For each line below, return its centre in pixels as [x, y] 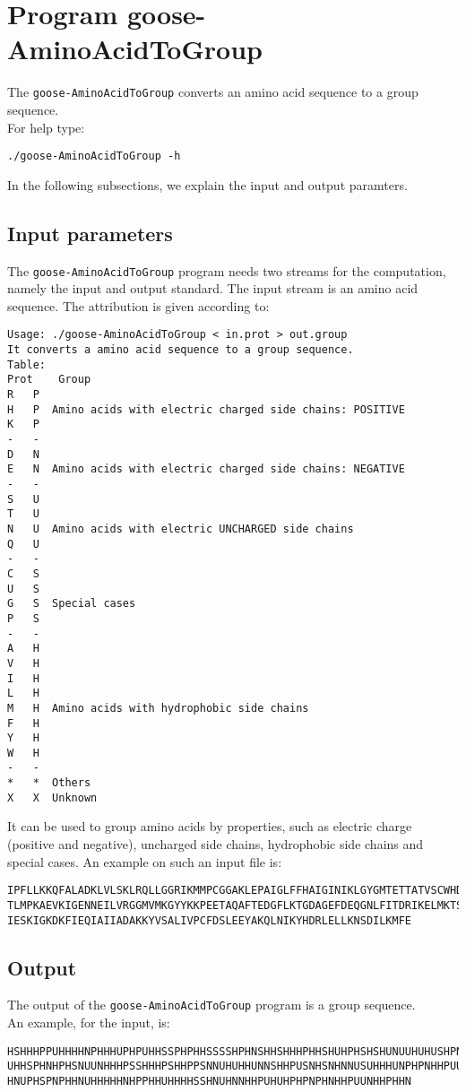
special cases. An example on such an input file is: [145, 861]
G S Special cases [72, 604]
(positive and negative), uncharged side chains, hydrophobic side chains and [216, 844]
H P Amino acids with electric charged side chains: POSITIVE [206, 409]
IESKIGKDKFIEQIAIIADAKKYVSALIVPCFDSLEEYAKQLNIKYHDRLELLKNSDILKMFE [210, 920]
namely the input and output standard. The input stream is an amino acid [213, 288]
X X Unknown [52, 797]
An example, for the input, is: [89, 1023]
